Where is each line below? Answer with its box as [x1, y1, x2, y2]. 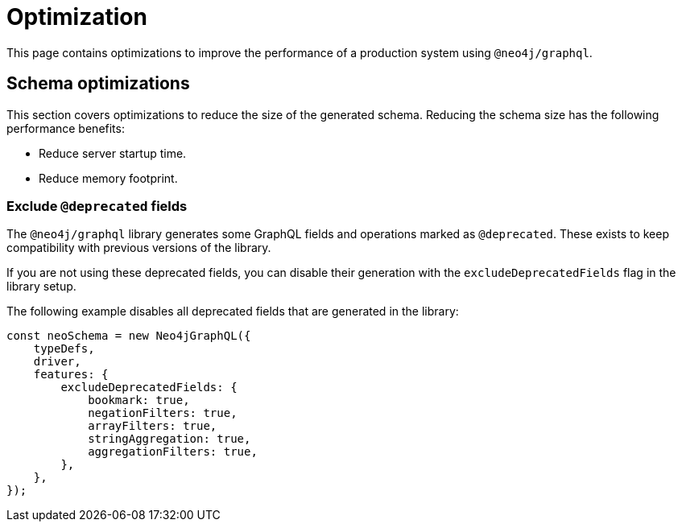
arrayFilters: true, [88, 419, 217, 433]
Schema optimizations [6, 73, 190, 94]
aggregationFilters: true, [88, 445, 258, 459]
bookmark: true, [88, 394, 190, 407]
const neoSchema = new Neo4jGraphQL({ [6, 329, 251, 343]
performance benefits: [6, 121, 125, 135]
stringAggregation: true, [88, 432, 251, 446]
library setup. [6, 279, 76, 294]
